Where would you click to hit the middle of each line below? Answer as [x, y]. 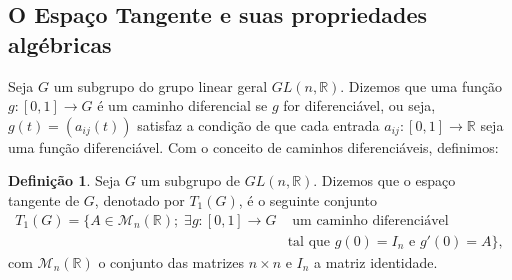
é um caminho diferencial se [182, 105]
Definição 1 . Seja [64, 180]
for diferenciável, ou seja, [359, 105]
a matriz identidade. [376, 261]
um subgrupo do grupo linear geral [160, 85]
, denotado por [139, 199]
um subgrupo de [190, 180]
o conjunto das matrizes [171, 261]
